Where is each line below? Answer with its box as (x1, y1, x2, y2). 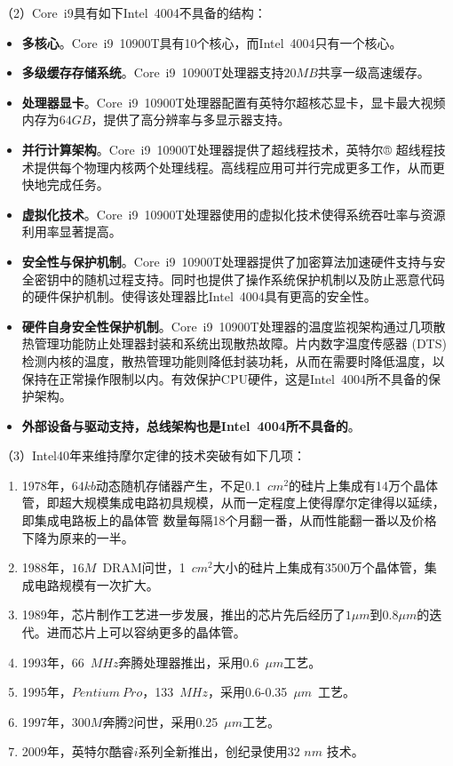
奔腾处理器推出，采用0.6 (118, 652, 259, 671)
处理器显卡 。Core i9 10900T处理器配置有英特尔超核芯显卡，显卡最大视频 (21, 92, 446, 111)
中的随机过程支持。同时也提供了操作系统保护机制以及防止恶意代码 (59, 269, 445, 288)
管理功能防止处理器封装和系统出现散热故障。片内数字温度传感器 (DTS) (34, 334, 447, 353)
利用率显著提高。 (21, 222, 122, 241)
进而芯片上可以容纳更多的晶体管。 (46, 623, 246, 642)
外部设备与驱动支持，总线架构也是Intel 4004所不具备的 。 (21, 416, 361, 435)
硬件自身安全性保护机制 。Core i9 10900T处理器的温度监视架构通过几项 (21, 316, 433, 335)
